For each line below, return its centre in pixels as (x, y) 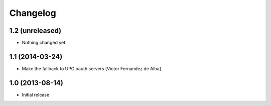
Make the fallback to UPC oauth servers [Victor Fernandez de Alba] (92, 68)
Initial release (36, 95)
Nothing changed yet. (44, 43)
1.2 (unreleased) (35, 31)
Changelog (33, 13)
